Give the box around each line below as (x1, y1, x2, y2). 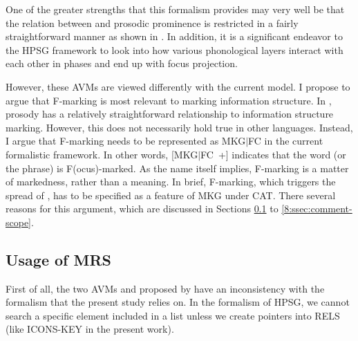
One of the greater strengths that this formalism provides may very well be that (6, 2, 345, 16)
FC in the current (248, 133, 323, 148)
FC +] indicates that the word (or (200, 147, 346, 161)
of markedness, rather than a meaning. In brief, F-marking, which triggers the (6, 174, 336, 189)
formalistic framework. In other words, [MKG (6, 147, 198, 161)
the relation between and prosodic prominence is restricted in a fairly (6, 15, 299, 30)
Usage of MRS (6, 248, 112, 270)
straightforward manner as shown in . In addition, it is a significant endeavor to (6, 29, 343, 44)
